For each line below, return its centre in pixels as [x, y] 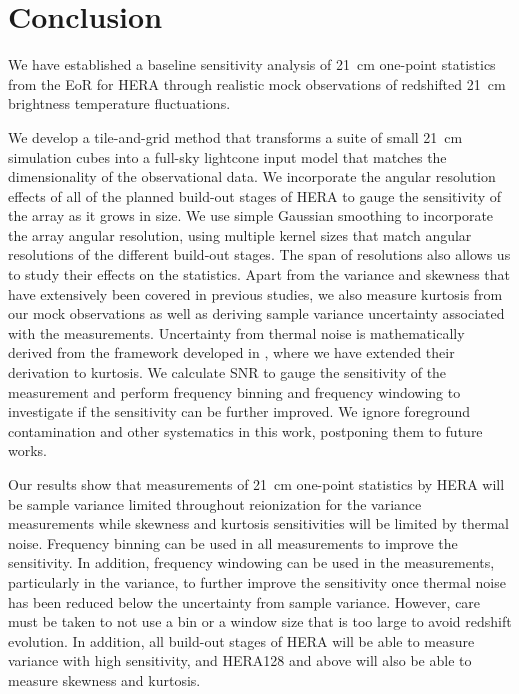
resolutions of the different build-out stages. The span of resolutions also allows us [259, 254]
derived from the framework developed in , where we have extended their [231, 352]
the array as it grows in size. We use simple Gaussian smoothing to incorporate [251, 215]
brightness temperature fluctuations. [119, 103]
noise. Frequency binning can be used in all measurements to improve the [233, 542]
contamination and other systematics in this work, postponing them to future [245, 430]
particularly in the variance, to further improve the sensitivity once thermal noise [257, 581]
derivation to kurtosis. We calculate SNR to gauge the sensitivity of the [227, 372]
